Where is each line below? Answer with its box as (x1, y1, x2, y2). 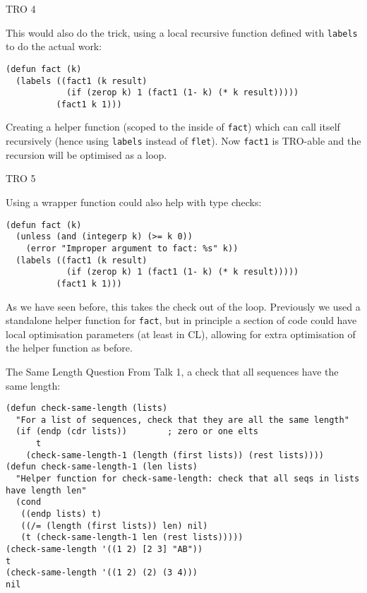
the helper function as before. (6, 340, 133, 355)
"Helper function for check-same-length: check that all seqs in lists (16, 474, 360, 484)
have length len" (6, 485, 87, 496)
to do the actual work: (6, 39, 102, 54)
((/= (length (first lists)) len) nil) (20, 520, 208, 531)
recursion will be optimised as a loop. (6, 147, 167, 162)
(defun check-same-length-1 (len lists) (6, 462, 198, 472)
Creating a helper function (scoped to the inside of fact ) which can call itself (6, 119, 340, 134)
